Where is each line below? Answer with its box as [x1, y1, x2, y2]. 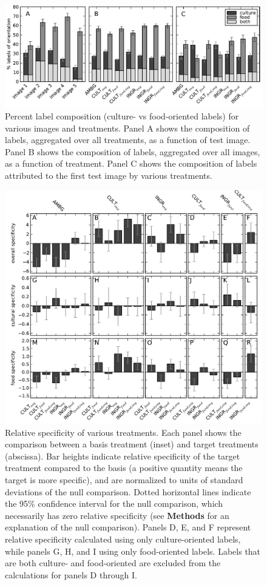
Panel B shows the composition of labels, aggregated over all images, [5, 145, 260, 158]
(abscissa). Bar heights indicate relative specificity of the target [5, 449, 240, 462]
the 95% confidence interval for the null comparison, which [5, 497, 223, 510]
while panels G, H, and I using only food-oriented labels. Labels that [5, 544, 261, 557]
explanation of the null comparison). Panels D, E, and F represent [5, 521, 251, 533]
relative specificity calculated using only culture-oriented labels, [5, 532, 241, 545]
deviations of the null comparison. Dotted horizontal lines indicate [5, 485, 251, 498]
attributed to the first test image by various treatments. [5, 169, 212, 181]
